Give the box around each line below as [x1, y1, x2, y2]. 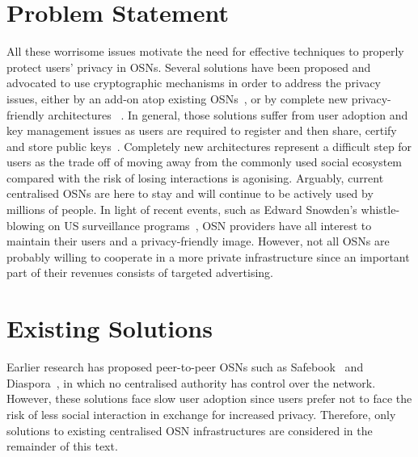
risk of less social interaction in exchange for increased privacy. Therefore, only [6, 405, 396, 422]
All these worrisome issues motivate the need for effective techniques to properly [6, 43, 404, 60]
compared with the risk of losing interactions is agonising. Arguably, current [6, 169, 384, 186]
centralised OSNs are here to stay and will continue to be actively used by [6, 185, 374, 202]
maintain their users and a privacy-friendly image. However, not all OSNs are [6, 233, 390, 249]
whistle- [361, 201, 400, 218]
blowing [6, 216, 45, 233]
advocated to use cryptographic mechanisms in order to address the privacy [6, 74, 381, 91]
